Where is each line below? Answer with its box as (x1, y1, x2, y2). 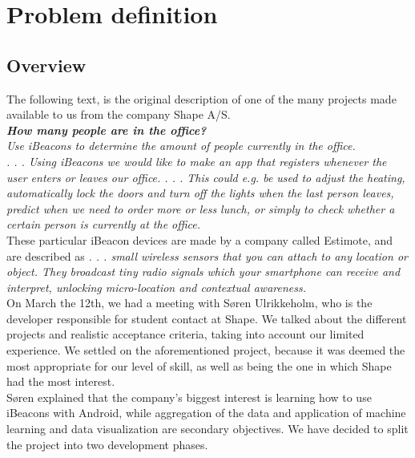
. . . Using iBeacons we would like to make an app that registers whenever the (6, 152, 387, 169)
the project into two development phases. (6, 436, 208, 452)
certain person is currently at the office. (6, 216, 201, 233)
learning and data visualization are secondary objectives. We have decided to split (6, 420, 409, 437)
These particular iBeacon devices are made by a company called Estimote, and (6, 231, 393, 248)
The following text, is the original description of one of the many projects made (6, 90, 397, 107)
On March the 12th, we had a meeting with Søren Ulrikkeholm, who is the (6, 294, 373, 311)
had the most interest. (6, 373, 115, 390)
